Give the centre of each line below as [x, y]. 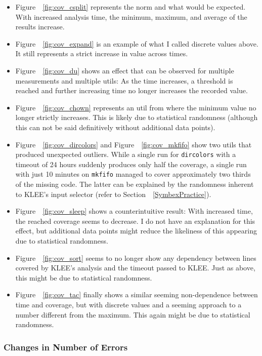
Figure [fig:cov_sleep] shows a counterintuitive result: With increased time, [134, 211]
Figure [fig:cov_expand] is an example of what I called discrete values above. [137, 43]
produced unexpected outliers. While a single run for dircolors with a [126, 154]
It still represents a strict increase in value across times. [102, 53]
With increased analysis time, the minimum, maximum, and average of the [131, 16]
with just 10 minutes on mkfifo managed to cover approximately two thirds [133, 174]
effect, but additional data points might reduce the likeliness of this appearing [136, 231]
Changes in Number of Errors [66, 347]
